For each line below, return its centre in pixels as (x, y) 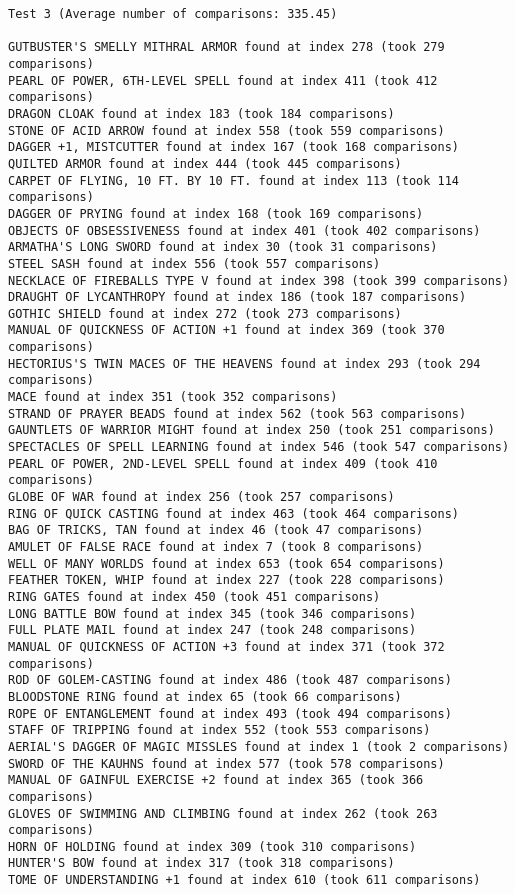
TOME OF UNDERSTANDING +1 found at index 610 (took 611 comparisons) (244, 880)
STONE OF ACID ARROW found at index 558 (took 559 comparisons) (226, 130)
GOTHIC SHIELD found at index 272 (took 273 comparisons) (205, 313)
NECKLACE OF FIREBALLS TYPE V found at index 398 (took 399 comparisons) (259, 280)
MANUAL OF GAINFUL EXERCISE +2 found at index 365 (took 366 (216, 780)
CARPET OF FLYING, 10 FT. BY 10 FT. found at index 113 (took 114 (234, 180)
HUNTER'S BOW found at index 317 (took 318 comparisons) (201, 863)
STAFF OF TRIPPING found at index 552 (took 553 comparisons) (219, 730)
